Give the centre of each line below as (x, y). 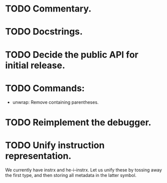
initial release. (35, 65)
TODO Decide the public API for (72, 54)
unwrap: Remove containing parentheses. (55, 102)
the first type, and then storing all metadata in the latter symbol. (71, 175)
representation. (38, 156)
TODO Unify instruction (55, 145)
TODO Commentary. (48, 9)
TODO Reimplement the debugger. (78, 122)
